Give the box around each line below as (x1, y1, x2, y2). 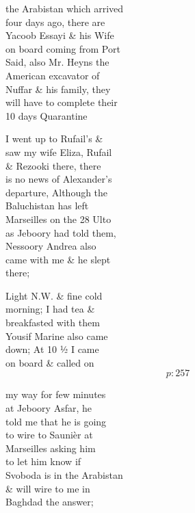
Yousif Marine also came (5, 328, 108, 343)
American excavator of (5, 68, 100, 82)
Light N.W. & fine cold (5, 288, 103, 302)
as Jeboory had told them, (5, 225, 116, 239)
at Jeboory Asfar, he (5, 401, 92, 415)
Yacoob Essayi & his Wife (5, 28, 114, 42)
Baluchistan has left (5, 198, 89, 213)
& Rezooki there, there (5, 158, 101, 172)
